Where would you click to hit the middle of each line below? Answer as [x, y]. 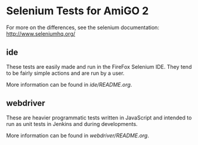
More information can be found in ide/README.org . [69, 84]
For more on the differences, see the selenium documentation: [83, 27]
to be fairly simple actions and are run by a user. [65, 73]
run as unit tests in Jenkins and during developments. [72, 124]
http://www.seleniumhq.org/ [41, 33]
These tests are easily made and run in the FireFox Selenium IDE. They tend [99, 67]
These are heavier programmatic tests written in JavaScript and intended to [99, 118]
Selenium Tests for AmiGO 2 [78, 11]
